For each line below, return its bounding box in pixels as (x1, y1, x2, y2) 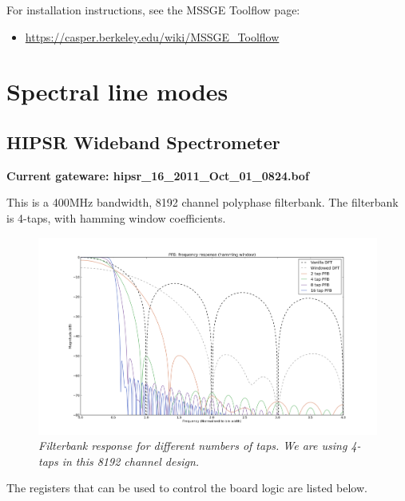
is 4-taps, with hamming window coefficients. (6, 209, 226, 226)
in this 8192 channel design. (62, 452, 200, 469)
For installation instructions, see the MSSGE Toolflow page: (6, 2, 300, 18)
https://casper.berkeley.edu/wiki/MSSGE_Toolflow (25, 28, 280, 45)
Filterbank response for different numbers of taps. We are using (38, 437, 347, 454)
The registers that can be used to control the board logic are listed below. (6, 479, 367, 496)
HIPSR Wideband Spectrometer (6, 129, 280, 154)
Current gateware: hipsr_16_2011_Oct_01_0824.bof (6, 167, 309, 183)
